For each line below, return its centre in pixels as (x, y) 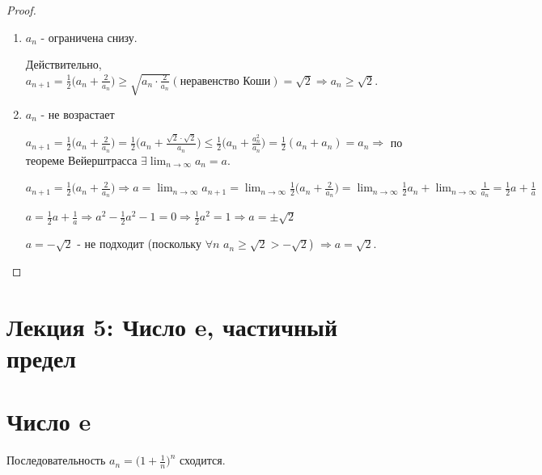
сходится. (203, 460)
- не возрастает (78, 114)
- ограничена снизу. (89, 37)
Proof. (21, 10)
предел (42, 357)
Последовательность (56, 460)
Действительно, (64, 64)
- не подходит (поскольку (139, 244)
